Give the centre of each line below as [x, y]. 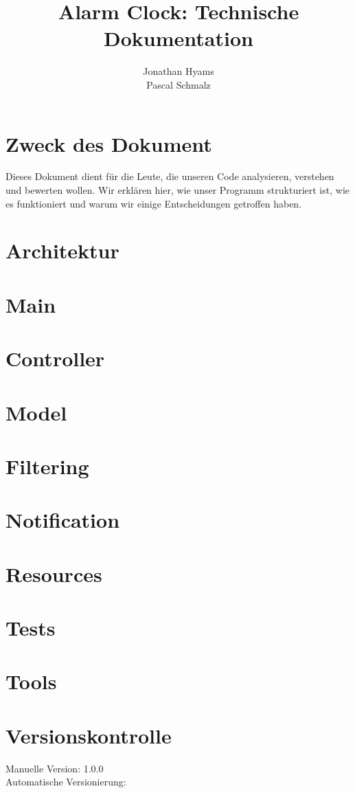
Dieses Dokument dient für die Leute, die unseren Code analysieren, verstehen [170, 176]
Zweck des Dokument [109, 143]
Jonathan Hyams [179, 71]
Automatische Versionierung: [66, 782]
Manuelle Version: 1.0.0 [55, 768]
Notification [63, 520]
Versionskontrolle [89, 735]
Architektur [62, 250]
